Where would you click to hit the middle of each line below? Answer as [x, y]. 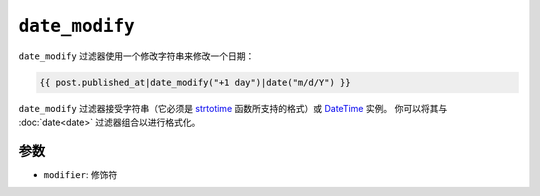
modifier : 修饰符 [80, 174]
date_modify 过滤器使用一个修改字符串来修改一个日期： [136, 56]
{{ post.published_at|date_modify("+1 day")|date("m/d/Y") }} [195, 82]
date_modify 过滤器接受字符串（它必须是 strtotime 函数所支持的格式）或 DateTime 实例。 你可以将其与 [233, 108]
